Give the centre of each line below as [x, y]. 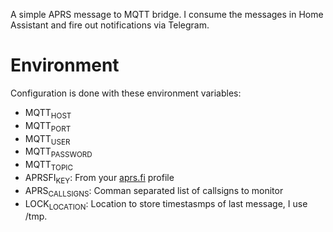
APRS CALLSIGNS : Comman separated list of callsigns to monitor [154, 191]
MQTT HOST [48, 113]
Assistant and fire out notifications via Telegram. [110, 25]
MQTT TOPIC [48, 166]
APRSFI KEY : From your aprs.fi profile [99, 178]
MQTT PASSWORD [58, 152]
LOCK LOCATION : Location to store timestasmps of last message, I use [166, 204]
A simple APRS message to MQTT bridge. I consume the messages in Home [167, 14]
